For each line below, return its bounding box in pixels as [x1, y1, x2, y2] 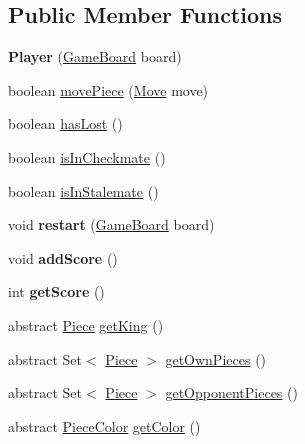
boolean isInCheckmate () [8, 146, 166, 167]
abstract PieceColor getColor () [8, 415, 201, 436]
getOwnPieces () [165, 348, 267, 369]
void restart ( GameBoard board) [8, 214, 215, 235]
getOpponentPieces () [165, 382, 298, 403]
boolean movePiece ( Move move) [8, 79, 209, 100]
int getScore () [8, 281, 105, 302]
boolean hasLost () [8, 113, 123, 134]
